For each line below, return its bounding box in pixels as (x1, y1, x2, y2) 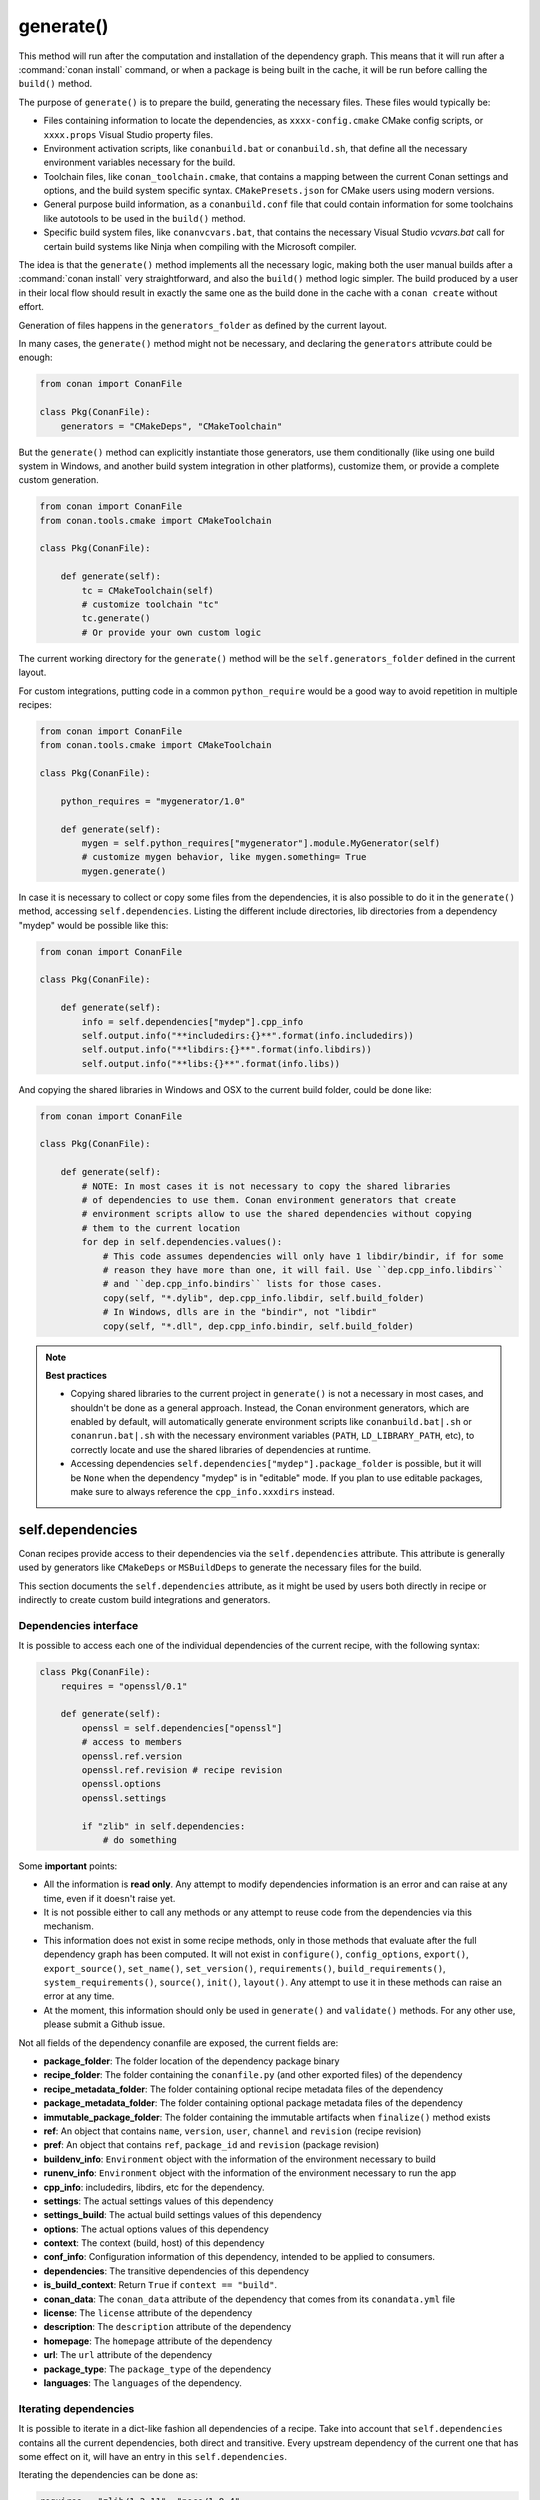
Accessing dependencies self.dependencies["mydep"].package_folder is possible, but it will (70, 1458, 482, 1470)
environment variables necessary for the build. (43, 156, 236, 169)
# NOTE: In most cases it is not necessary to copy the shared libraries (81, 1180, 452, 1192)
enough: (18, 351, 54, 364)
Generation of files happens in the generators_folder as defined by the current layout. (18, 319, 387, 331)
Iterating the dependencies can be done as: (18, 2469, 199, 2481)
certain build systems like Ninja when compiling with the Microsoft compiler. (43, 240, 357, 252)
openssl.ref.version (81, 1750, 183, 1762)
